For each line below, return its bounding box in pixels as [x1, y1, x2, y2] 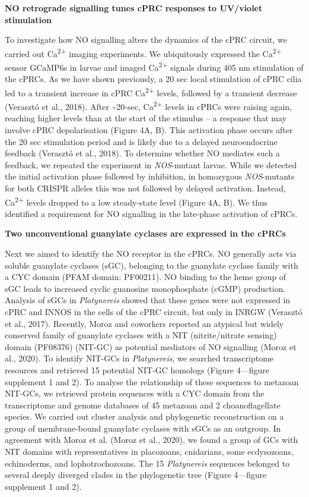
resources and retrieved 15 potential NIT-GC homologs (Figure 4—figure [5, 363, 270, 376]
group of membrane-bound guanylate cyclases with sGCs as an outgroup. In [5, 421, 281, 434]
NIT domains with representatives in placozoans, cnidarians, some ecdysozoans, [5, 445, 294, 458]
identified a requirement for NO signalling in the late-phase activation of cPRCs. [5, 207, 298, 219]
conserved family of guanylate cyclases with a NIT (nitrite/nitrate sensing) [5, 329, 277, 341]
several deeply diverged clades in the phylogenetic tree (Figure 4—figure [5, 468, 267, 481]
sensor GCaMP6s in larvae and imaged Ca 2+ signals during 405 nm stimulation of [5, 59, 304, 73]
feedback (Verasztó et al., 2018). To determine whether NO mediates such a [5, 147, 280, 159]
